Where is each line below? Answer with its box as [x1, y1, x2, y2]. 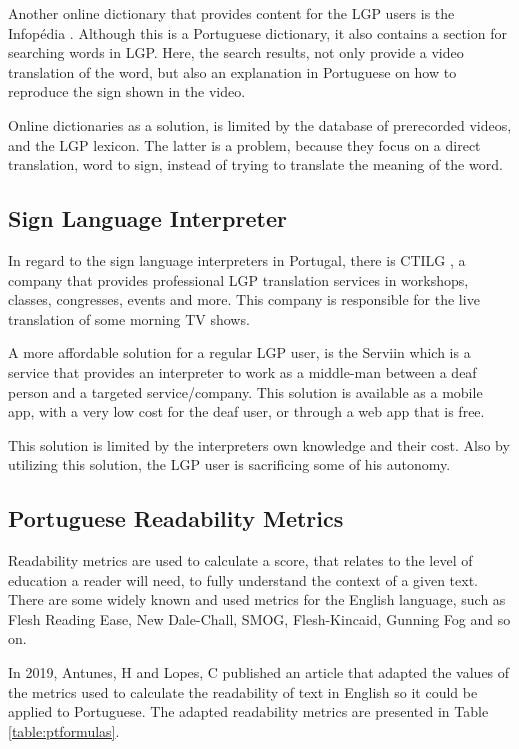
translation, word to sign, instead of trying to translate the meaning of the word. [8, 154, 503, 175]
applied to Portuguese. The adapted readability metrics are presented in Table [8, 701, 489, 722]
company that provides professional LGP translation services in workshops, [8, 269, 469, 290]
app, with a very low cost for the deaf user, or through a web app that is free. [8, 401, 485, 422]
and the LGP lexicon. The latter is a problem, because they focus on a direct [8, 134, 481, 155]
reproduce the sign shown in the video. [8, 81, 246, 102]
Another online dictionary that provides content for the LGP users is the [8, 3, 455, 23]
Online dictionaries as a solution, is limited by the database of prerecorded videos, [8, 114, 512, 135]
